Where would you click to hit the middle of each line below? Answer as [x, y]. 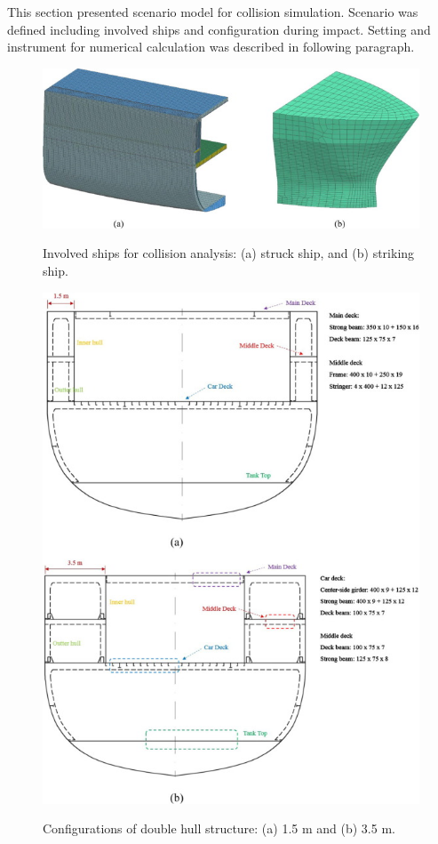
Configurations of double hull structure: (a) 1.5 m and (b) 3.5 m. [219, 828]
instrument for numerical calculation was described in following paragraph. [211, 47]
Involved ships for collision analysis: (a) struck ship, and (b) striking [229, 253]
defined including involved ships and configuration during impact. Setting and [219, 29]
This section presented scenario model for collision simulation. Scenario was [213, 12]
